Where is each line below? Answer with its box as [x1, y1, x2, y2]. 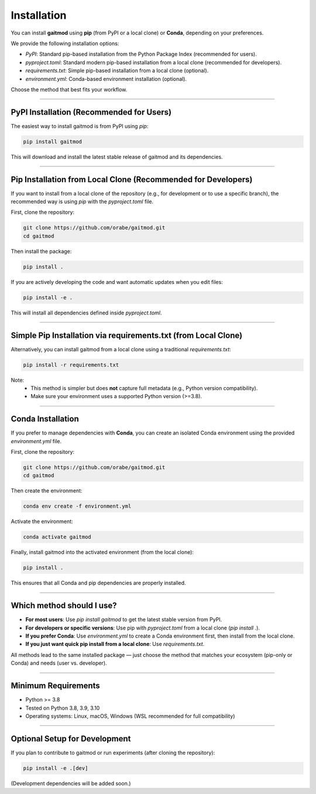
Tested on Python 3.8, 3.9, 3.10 [25, 704, 100, 711]
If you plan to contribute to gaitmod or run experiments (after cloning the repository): [11, 749, 215, 756]
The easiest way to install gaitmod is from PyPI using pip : [11, 122, 149, 129]
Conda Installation [11, 414, 79, 424]
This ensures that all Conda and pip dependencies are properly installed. [11, 580, 187, 587]
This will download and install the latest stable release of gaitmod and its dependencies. [11, 153, 223, 160]
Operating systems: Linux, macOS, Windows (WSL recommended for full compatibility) [25, 712, 235, 720]
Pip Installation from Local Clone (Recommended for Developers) [11, 174, 253, 184]
